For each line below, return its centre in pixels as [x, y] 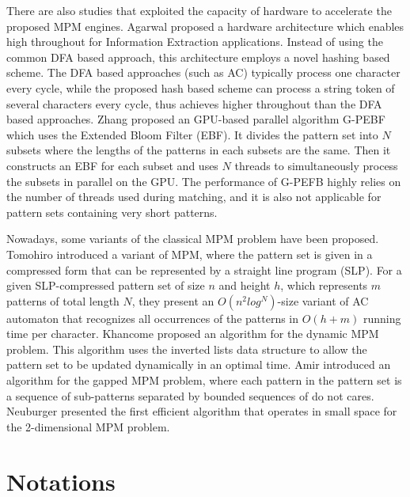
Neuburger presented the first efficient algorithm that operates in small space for [202, 411]
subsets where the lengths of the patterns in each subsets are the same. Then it [199, 150]
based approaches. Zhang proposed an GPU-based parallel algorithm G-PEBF [196, 119]
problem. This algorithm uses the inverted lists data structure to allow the [187, 349]
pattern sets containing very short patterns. [112, 212]
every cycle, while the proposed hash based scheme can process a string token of [201, 87]
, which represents [324, 285]
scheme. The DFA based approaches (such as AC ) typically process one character [203, 72]
